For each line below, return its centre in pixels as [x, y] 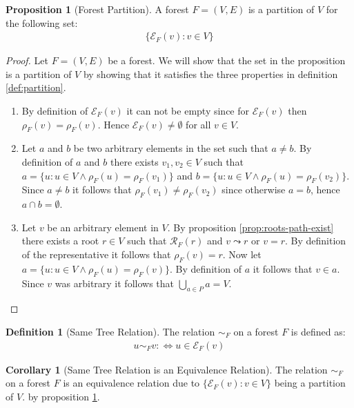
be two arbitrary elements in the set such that [171, 148]
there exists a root [60, 241]
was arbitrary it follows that [114, 283]
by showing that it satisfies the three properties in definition [210, 74]
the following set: [42, 22]
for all [198, 124]
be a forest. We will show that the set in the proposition [227, 60]
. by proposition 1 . [61, 396]
